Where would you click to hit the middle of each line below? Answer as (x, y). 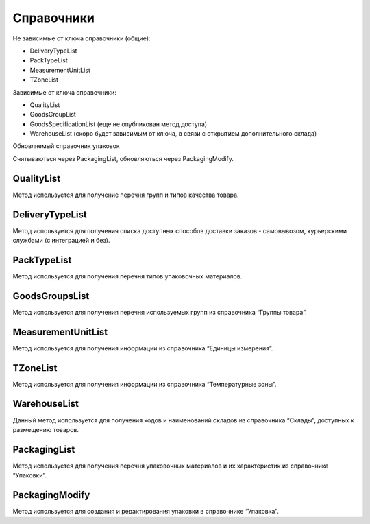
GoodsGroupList (53, 115)
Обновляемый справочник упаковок (66, 146)
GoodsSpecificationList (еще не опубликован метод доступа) (119, 124)
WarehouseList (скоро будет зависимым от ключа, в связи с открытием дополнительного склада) (173, 134)
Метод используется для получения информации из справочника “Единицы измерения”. (143, 348)
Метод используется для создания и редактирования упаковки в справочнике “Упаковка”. (146, 512)
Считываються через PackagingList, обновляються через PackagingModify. (123, 158)
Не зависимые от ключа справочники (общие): (82, 38)
